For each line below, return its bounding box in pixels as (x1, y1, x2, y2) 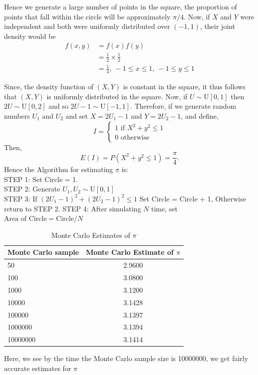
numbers (4, 110, 30, 121)
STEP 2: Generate (4, 184, 60, 194)
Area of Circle (4, 215, 47, 223)
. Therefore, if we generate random (130, 101, 237, 111)
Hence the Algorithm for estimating (4, 164, 113, 175)
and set (65, 110, 88, 121)
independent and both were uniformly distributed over (4, 21, 170, 31)
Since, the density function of (4, 81, 93, 92)
